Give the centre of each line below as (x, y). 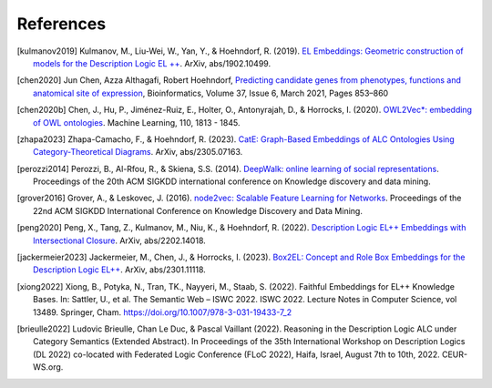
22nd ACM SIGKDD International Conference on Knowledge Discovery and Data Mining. (198, 210)
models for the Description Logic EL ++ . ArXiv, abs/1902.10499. (152, 63)
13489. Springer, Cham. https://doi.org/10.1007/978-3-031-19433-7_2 (162, 312)
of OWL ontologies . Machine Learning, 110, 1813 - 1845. (137, 122)
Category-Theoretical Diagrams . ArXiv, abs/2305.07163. (138, 152)
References (61, 24)
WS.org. (48, 367)
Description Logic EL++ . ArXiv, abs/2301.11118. (120, 270)
